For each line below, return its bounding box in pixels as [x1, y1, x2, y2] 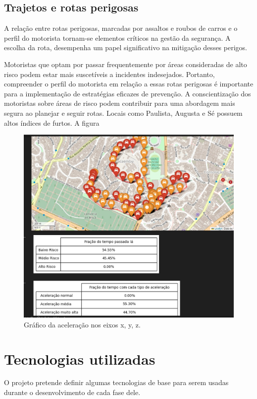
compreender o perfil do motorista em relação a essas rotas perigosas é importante [4, 79, 254, 89]
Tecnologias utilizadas [4, 348, 155, 369]
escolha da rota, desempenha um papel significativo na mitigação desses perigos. [4, 42, 247, 53]
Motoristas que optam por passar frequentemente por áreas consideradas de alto [4, 59, 247, 69]
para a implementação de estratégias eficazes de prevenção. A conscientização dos [4, 88, 251, 98]
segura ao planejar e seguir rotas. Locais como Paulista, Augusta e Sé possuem [4, 107, 243, 118]
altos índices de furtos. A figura [4, 117, 100, 128]
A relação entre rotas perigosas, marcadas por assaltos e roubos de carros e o [4, 23, 238, 33]
